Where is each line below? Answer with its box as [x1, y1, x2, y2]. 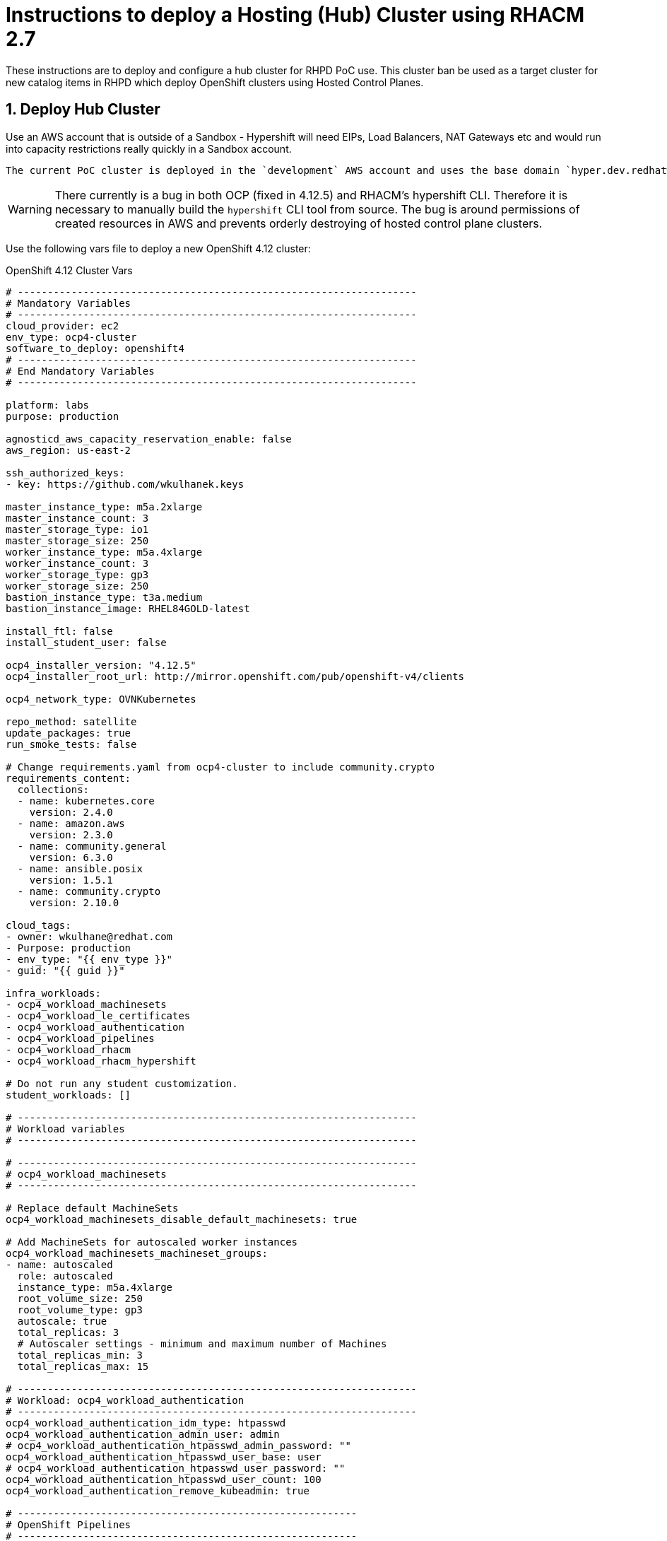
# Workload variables [6, 1123, 125, 1135]
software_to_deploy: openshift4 [6, 342, 184, 354]
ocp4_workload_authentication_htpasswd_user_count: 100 [6, 1473, 321, 1485]
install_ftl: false [6, 625, 113, 637]
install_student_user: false [6, 636, 167, 648]
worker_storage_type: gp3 [6, 568, 149, 580]
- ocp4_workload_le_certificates [6, 1009, 191, 1021]
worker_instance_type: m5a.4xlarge [6, 546, 203, 558]
